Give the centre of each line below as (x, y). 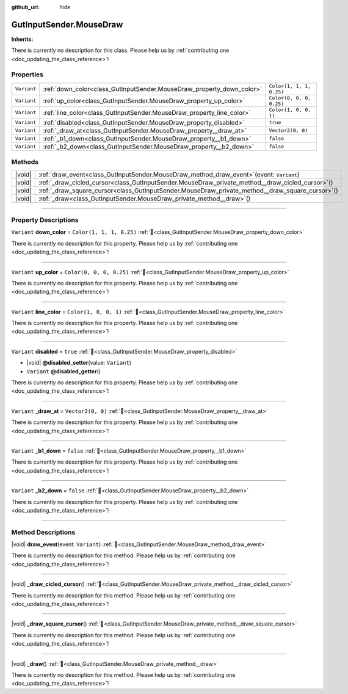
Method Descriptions (43, 532)
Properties (27, 75)
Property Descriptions (45, 220)
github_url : (25, 7)
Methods (25, 162)
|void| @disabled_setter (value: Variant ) (79, 363)
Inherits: (22, 39)
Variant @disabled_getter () (63, 371)
